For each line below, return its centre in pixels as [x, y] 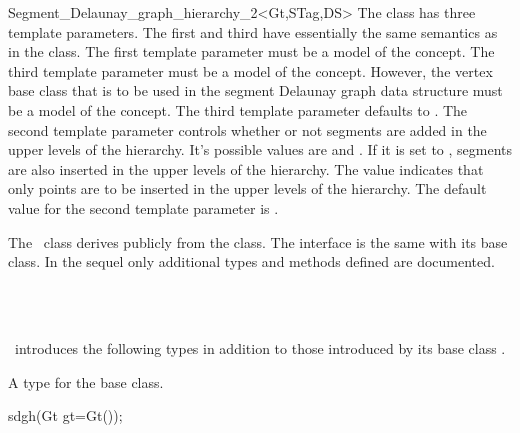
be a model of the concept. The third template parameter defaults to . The [238, 109]
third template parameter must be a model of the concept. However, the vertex [250, 70]
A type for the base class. [86, 381]
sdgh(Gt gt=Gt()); [65, 415]
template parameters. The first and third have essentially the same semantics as [253, 31]
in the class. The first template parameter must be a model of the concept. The [251, 51]
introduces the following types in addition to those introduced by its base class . [260, 347]
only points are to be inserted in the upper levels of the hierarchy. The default [247, 188]
